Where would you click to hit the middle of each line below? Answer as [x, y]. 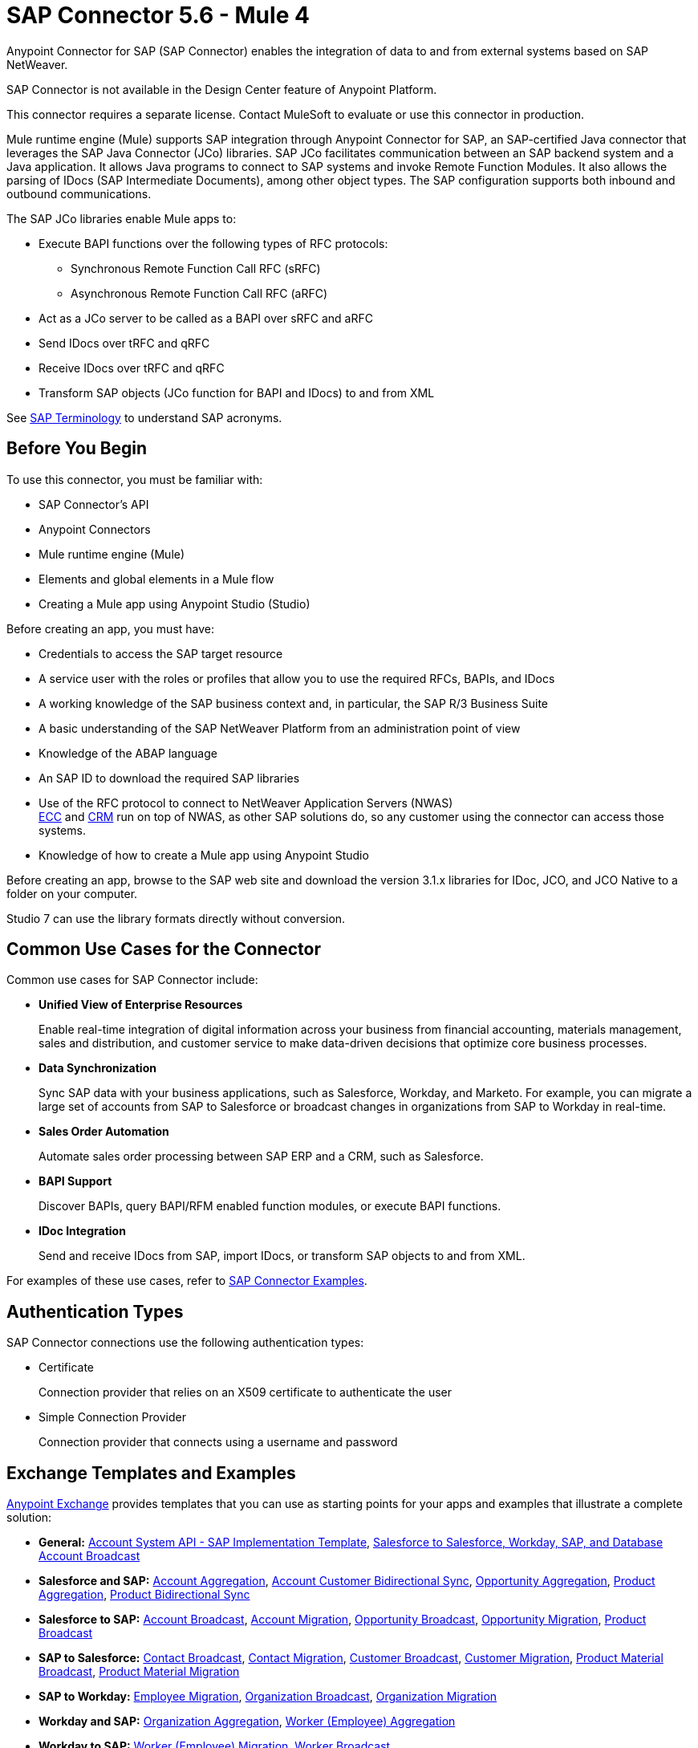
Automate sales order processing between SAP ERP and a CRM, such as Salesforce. [261, 1157]
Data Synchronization [97, 1068]
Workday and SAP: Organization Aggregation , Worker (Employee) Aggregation [247, 1722]
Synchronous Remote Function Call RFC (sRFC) [196, 268]
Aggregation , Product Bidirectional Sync [144, 1595]
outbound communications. [79, 193]
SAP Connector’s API [94, 504]
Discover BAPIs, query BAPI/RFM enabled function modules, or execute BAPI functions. [270, 1206]
